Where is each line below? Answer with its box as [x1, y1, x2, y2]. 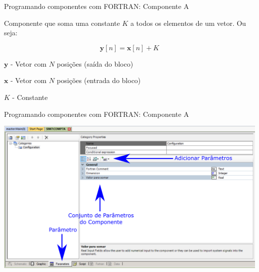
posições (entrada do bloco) [57, 75, 141, 86]
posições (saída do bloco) [57, 58, 133, 69]
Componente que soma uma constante [4, 17, 120, 28]
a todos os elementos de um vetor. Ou [130, 17, 246, 28]
